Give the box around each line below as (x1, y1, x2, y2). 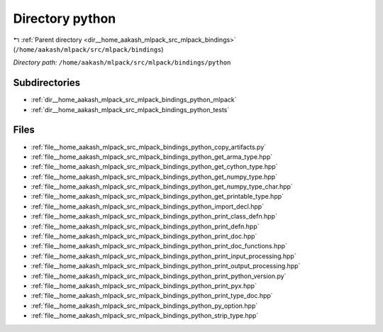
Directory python (13, 11, 116, 26)
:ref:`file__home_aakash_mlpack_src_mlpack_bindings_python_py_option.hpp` (30, 301, 258, 310)
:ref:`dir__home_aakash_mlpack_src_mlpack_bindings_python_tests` (30, 105, 230, 114)
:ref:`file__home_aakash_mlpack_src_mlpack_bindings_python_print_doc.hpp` (30, 232, 257, 240)
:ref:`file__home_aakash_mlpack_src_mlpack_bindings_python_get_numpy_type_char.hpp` (30, 182, 294, 191)
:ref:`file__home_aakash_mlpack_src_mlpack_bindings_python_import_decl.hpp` (30, 202, 265, 211)
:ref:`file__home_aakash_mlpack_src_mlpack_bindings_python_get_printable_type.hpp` (30, 192, 284, 201)
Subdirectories (13, 77, 81, 89)
